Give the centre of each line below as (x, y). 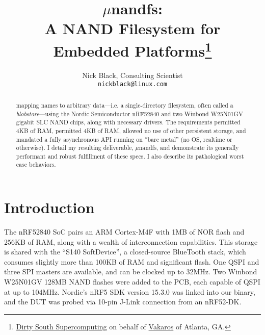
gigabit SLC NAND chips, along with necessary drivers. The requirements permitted (128, 122)
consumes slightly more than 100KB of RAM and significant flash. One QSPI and (132, 261)
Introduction (49, 207)
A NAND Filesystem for (132, 28)
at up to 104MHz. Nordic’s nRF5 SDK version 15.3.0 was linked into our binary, (130, 291)
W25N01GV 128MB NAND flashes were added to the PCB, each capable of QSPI (132, 282)
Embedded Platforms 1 (132, 49)
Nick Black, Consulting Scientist (132, 75)
